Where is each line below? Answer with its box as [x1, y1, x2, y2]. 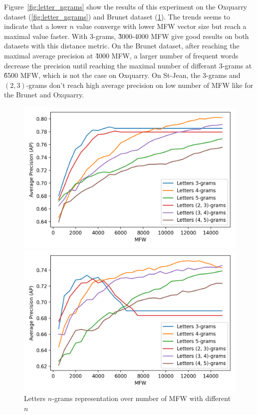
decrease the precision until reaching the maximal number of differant [4, 60, 217, 70]
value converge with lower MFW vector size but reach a [76, 21, 247, 31]
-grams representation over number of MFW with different [52, 393, 231, 403]
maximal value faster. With [4, 30, 88, 41]
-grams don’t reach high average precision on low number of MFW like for [26, 79, 254, 90]
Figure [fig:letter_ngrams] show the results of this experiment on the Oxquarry [4, 1, 248, 11]
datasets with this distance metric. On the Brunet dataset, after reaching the [4, 40, 240, 51]
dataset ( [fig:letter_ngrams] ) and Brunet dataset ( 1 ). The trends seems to [4, 11, 230, 21]
